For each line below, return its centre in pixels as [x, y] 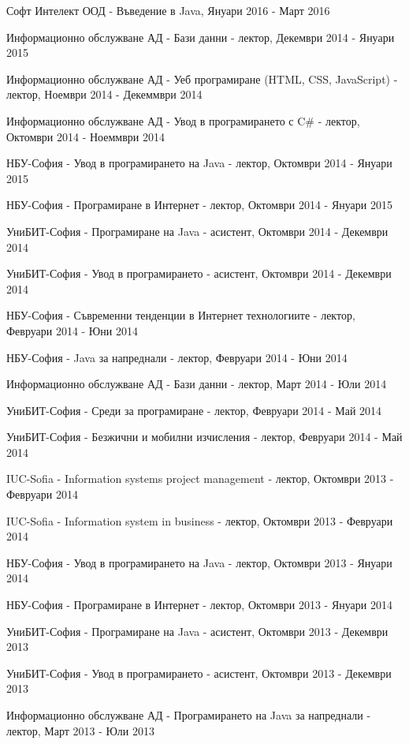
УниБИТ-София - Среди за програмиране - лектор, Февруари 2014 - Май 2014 [194, 410]
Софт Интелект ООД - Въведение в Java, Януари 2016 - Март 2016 [168, 10]
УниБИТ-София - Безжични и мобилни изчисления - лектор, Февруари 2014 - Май [204, 437]
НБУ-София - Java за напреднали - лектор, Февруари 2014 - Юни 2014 [177, 357]
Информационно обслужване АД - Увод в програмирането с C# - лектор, [183, 120]
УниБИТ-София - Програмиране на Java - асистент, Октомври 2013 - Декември [197, 631]
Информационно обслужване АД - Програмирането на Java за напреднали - [189, 715]
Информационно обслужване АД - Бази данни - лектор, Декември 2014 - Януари [201, 37]
